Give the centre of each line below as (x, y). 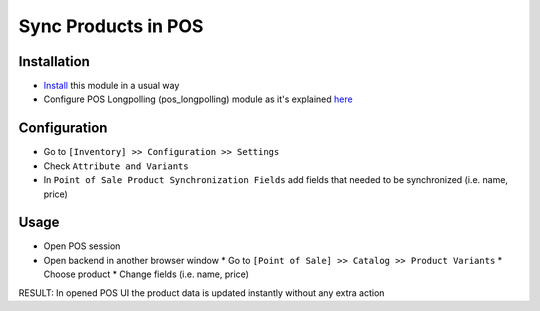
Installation (54, 61)
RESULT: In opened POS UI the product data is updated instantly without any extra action (201, 292)
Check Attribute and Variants (116, 166)
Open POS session (82, 246)
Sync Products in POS (111, 26)
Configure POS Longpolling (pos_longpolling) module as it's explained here (198, 99)
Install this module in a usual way (111, 86)
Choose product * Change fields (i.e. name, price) (146, 274)
